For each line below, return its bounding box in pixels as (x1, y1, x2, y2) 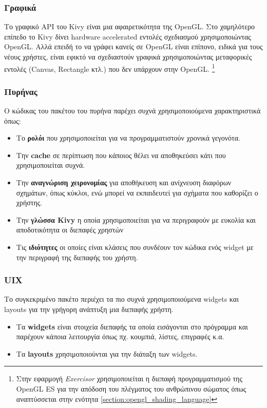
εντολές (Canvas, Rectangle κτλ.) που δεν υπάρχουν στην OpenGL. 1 (4, 62, 215, 74)
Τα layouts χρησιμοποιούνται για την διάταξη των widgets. (16, 348, 198, 359)
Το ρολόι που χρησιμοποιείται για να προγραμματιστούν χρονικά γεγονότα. (16, 132, 240, 143)
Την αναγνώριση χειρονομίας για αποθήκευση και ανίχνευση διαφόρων (16, 177, 232, 188)
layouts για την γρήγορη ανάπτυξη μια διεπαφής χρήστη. (4, 304, 174, 314)
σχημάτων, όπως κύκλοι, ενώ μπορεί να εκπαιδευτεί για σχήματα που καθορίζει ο (16, 187, 258, 198)
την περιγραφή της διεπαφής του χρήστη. (16, 251, 138, 262)
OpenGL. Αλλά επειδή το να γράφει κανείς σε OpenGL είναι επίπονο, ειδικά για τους (4, 41, 263, 52)
